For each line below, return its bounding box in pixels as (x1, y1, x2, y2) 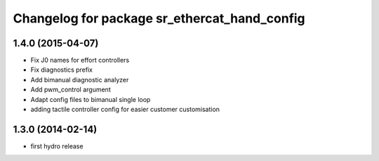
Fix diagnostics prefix (30, 65, 93, 74)
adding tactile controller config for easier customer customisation (30, 105, 220, 114)
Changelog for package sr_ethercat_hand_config (13, 11, 305, 26)
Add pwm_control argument (30, 85, 112, 94)
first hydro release (30, 141, 84, 150)
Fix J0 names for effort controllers (30, 56, 130, 65)
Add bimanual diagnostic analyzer (30, 75, 129, 84)
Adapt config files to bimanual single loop (30, 95, 151, 103)
